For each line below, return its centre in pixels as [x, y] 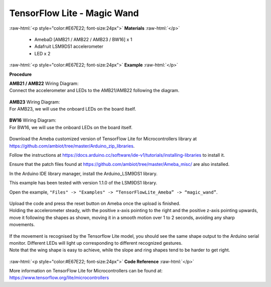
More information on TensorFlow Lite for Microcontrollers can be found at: [86, 271]
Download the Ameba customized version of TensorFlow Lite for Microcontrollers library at [103, 139]
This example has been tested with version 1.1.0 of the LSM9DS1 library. [83, 183]
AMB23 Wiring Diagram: [35, 102]
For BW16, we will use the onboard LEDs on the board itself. [71, 127]
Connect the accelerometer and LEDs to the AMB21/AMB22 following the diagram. [94, 90]
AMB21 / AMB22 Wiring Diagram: [44, 83]
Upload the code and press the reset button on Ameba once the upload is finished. [95, 203]
